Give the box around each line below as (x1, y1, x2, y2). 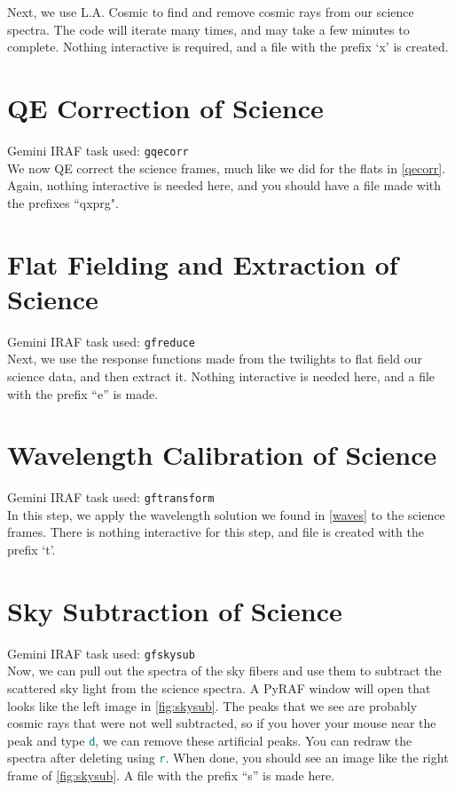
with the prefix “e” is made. (7, 384, 159, 403)
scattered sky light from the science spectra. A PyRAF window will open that (7, 679, 431, 698)
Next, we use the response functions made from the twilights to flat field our (7, 349, 422, 368)
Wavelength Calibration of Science (7, 436, 437, 473)
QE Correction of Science (7, 89, 324, 125)
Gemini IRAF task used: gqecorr (7, 140, 189, 159)
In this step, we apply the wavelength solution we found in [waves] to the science (7, 505, 445, 523)
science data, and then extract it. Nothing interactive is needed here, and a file (7, 366, 435, 385)
